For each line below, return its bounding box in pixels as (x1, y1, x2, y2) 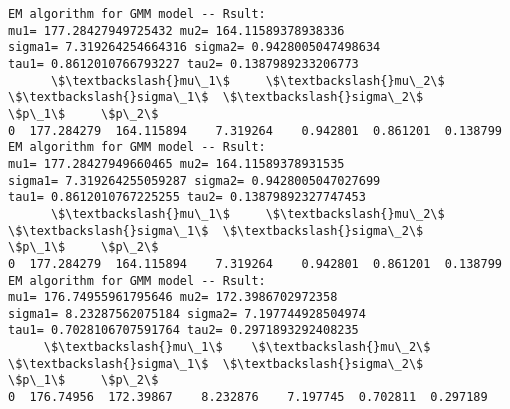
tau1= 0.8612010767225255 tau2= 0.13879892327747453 (8, 190, 366, 205)
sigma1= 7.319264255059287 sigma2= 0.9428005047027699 (8, 173, 381, 188)
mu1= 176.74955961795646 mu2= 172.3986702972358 (8, 290, 338, 305)
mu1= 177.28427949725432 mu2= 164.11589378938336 (8, 23, 345, 38)
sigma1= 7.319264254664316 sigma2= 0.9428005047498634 (8, 40, 381, 55)
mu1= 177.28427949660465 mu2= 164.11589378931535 (8, 156, 345, 171)
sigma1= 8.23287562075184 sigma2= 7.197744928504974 (8, 306, 366, 321)
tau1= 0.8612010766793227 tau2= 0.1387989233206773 (8, 56, 359, 71)
